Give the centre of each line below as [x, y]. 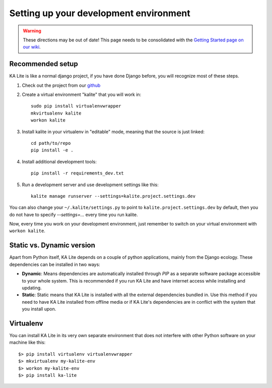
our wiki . [32, 47]
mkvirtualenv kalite [56, 113]
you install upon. [39, 309]
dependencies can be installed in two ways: [55, 264]
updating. [32, 288]
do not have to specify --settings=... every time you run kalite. [74, 214]
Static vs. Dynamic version [52, 245]
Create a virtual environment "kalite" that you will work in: [82, 95]
